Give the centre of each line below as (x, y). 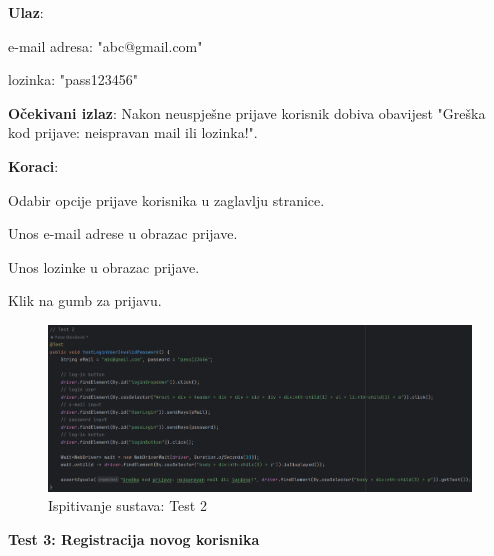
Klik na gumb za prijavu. (85, 300)
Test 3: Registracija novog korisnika (134, 538)
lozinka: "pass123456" (73, 79)
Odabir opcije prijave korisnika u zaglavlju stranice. (166, 199)
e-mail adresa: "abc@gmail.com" (105, 45)
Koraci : (33, 165)
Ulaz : (26, 12)
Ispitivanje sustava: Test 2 (127, 505)
